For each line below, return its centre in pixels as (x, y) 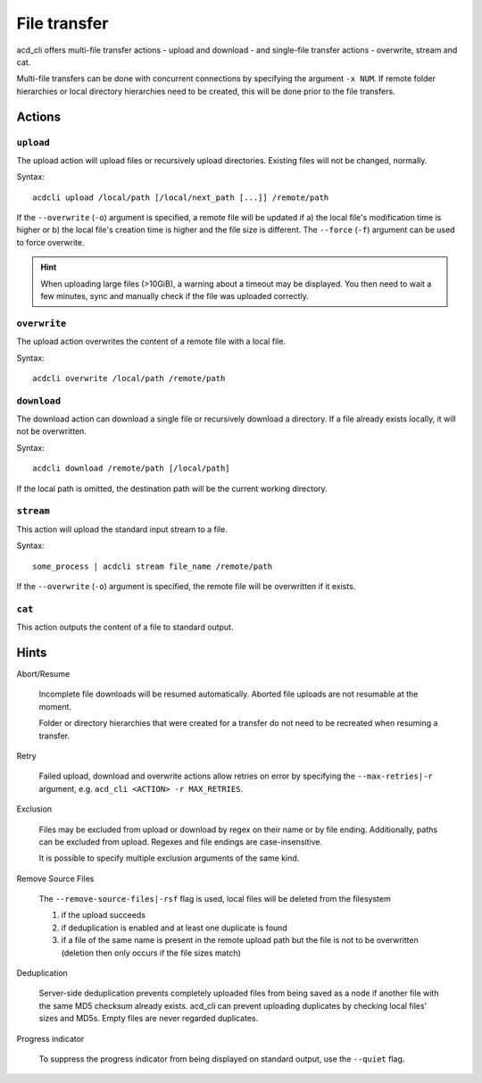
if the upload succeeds (104, 915)
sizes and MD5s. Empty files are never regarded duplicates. (149, 1019)
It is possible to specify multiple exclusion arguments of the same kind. (169, 858)
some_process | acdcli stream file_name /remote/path (152, 566)
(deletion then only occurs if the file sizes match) (151, 953)
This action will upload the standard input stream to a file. (122, 529)
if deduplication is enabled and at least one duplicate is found (174, 928)
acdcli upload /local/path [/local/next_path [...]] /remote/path (181, 197)
